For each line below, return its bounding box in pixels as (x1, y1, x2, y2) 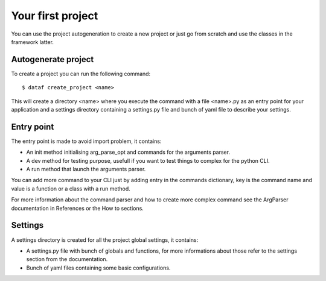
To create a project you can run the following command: (11, 70, 151, 77)
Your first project (11, 9, 98, 22)
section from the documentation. (26, 256, 108, 263)
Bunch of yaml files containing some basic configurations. (26, 264, 171, 271)
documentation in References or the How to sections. (11, 204, 144, 212)
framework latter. (11, 38, 54, 45)
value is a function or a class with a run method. (11, 185, 131, 192)
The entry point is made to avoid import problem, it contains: (11, 137, 162, 145)
